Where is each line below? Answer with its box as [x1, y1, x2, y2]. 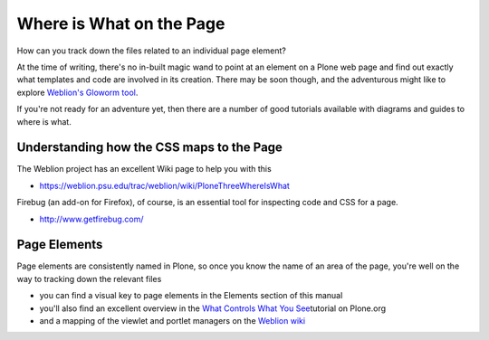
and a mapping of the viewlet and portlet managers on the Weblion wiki [39, 316, 306, 326]
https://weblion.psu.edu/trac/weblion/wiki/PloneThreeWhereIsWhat [39, 180, 290, 191]
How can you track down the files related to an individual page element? [16, 45, 287, 56]
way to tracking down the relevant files [16, 273, 162, 284]
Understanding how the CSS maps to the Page [16, 140, 283, 156]
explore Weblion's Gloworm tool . [16, 87, 139, 98]
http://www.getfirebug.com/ [39, 213, 144, 224]
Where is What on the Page [16, 14, 225, 33]
